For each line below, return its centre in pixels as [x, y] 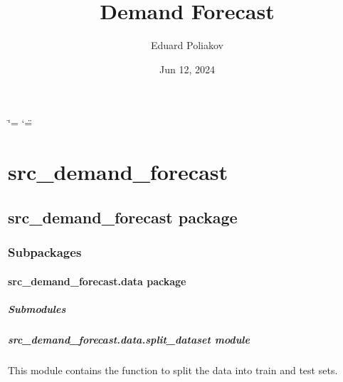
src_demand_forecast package [123, 217]
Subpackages [45, 251]
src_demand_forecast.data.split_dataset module [129, 339]
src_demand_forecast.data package [97, 281]
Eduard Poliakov [187, 45]
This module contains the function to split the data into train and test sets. [173, 370]
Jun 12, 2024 [187, 69]
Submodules [37, 308]
